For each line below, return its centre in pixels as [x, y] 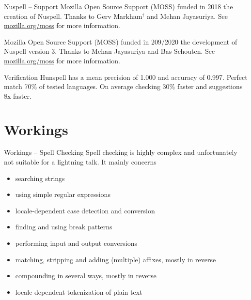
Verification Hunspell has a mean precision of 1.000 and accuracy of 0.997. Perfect [126, 77]
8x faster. [18, 96]
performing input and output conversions [76, 243]
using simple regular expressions [63, 194]
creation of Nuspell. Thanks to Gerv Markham [73, 16]
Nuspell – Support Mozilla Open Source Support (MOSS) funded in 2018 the [118, 6]
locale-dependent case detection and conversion [85, 210]
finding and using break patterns [64, 227]
